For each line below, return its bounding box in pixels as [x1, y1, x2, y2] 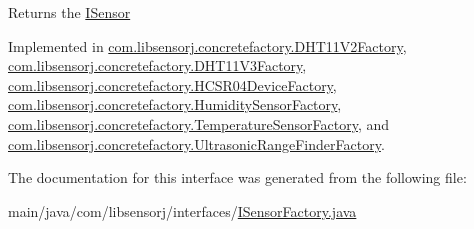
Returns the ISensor [8, 2, 131, 22]
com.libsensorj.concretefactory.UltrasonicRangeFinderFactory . [8, 133, 385, 154]
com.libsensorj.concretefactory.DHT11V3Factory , [8, 55, 307, 76]
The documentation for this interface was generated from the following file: [8, 167, 467, 188]
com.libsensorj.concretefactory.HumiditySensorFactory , [8, 94, 342, 115]
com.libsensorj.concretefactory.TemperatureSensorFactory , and [8, 113, 390, 134]
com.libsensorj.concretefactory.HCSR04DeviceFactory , [8, 74, 337, 95]
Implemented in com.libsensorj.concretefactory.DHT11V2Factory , [8, 35, 407, 56]
